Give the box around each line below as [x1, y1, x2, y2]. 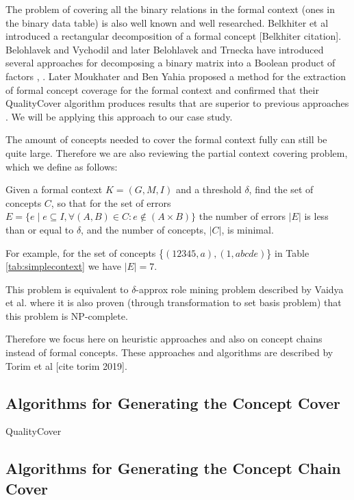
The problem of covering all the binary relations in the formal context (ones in [5, 2, 336, 16]
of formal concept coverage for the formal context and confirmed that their [5, 82, 319, 97]
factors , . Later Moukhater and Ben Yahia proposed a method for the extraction [5, 68, 346, 83]
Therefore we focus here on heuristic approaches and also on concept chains [5, 332, 323, 346]
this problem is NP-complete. [5, 308, 128, 323]
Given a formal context [5, 182, 103, 197]
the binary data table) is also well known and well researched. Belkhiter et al [5, 15, 329, 29]
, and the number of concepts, [81, 222, 207, 236]
